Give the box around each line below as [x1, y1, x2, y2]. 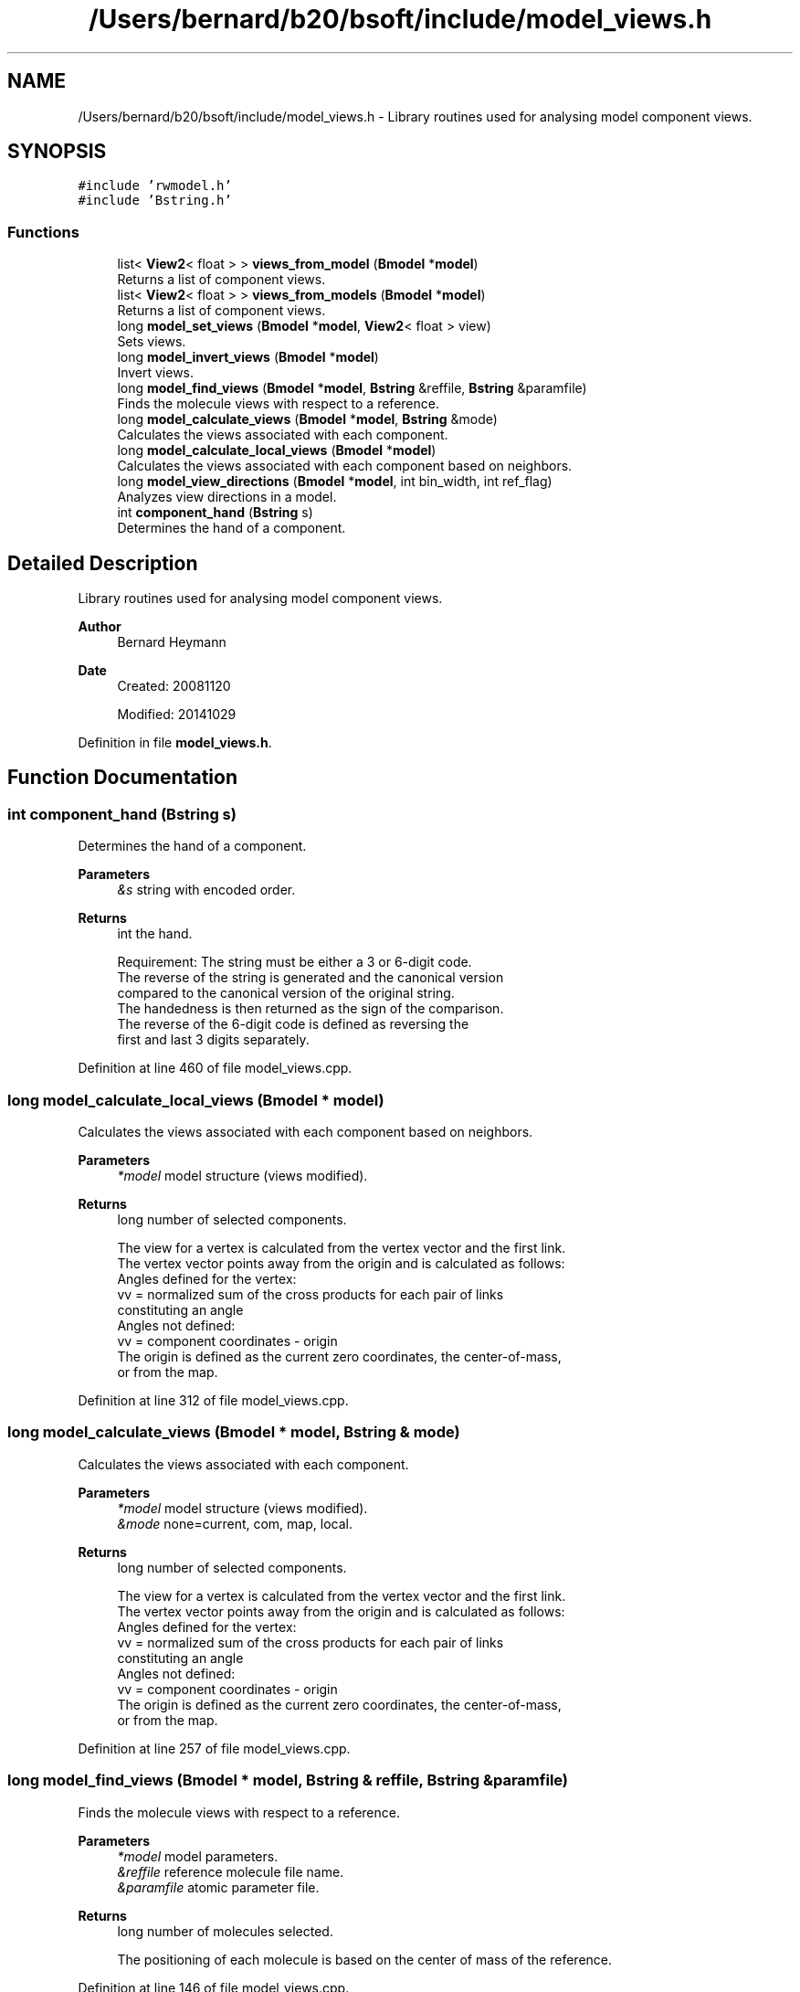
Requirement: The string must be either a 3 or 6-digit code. [117, 954, 472, 970]
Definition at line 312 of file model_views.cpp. [78, 1393, 349, 1408]
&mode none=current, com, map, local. [117, 1515, 353, 1531]
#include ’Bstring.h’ [78, 193, 232, 208]
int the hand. [117, 926, 193, 942]
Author [78, 619, 121, 635]
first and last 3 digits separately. [117, 1032, 310, 1048]
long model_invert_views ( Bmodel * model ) [117, 349, 379, 366]
